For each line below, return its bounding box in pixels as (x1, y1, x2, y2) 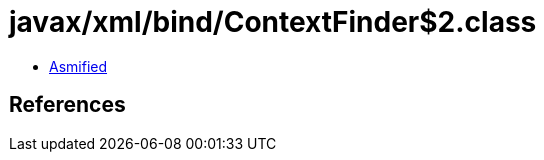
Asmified (49, 57, 108, 75)
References (9, 92, 126, 118)
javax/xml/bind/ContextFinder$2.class (9, 5, 537, 39)
